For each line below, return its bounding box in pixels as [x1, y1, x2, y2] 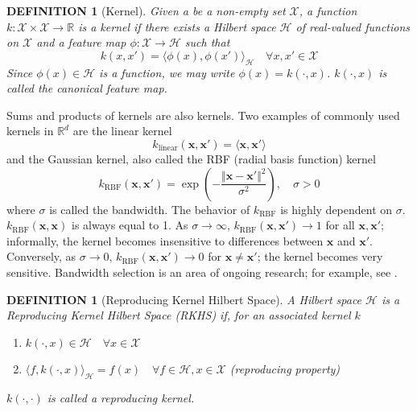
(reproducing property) [229, 360, 341, 377]
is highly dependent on [280, 200, 393, 217]
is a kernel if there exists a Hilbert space [78, 18, 276, 35]
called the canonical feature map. [6, 80, 167, 97]
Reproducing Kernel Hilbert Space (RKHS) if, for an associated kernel [6, 307, 351, 323]
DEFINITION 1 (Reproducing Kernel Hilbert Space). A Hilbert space [6, 290, 362, 307]
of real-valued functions [295, 18, 411, 35]
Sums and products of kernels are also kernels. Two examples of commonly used [6, 106, 400, 123]
